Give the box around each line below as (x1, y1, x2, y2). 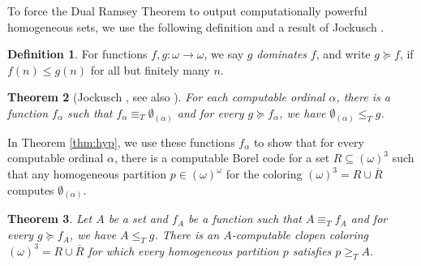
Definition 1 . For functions (7, 45, 148, 62)
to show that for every (253, 133, 364, 150)
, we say (204, 45, 244, 62)
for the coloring (226, 165, 303, 182)
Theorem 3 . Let (7, 210, 92, 227)
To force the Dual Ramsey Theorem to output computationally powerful (7, 2, 367, 19)
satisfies (292, 242, 332, 259)
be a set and (108, 210, 169, 227)
